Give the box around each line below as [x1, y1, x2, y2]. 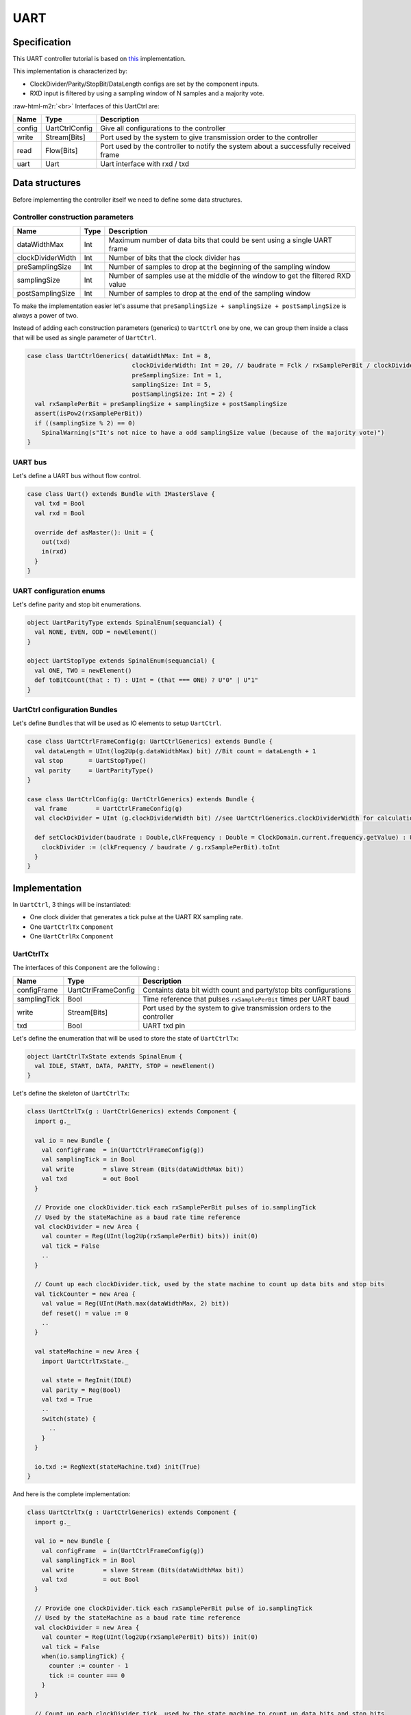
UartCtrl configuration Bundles [12, 705, 118, 714]
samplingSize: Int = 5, [132, 381, 212, 388]
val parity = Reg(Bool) [41, 1386, 121, 1394]
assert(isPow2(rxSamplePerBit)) [34, 410, 143, 418]
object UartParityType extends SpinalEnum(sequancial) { [27, 618, 223, 626]
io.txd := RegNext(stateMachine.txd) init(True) [34, 1463, 201, 1471]
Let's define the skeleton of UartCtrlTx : [12, 1089, 130, 1098]
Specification [12, 36, 71, 48]
